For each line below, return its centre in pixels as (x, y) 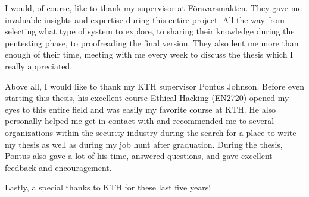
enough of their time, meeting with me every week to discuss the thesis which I (149, 54)
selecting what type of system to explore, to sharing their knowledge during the (150, 31)
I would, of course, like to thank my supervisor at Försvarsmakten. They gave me (153, 8)
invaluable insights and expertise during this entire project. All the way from (145, 19)
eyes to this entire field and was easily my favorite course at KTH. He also (141, 109)
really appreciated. (39, 66)
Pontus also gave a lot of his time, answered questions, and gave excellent (139, 156)
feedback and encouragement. (58, 167)
